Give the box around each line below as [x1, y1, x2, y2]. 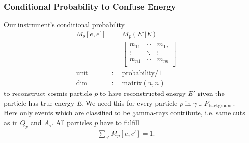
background [208, 103, 233, 109]
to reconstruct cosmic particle [4, 88, 92, 98]
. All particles [51, 117, 92, 127]
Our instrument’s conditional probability [4, 19, 125, 30]
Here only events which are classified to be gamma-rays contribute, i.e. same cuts [4, 108, 245, 118]
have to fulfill [100, 117, 139, 127]
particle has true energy [4, 98, 75, 108]
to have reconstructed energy [100, 88, 186, 98]
